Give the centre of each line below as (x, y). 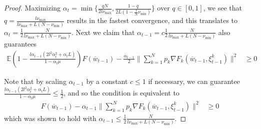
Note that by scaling (35, 81)
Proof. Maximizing (32, 7)
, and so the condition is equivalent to (121, 93)
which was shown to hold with (50, 118)
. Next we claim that (103, 32)
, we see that (222, 7)
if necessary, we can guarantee (194, 81)
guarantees (20, 43)
